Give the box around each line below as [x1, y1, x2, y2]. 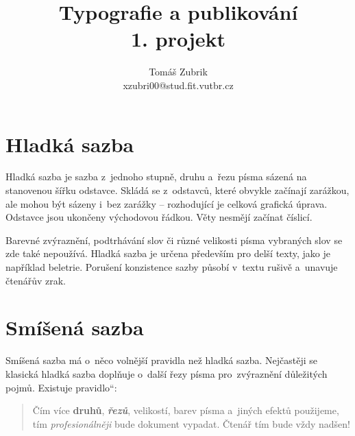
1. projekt [130, 25, 225, 53]
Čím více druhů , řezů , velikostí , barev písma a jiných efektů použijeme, [32, 403, 339, 417]
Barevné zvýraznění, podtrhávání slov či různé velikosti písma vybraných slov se [5, 232, 343, 247]
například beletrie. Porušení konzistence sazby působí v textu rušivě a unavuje [5, 260, 338, 274]
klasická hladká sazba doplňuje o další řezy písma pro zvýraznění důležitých [5, 366, 328, 380]
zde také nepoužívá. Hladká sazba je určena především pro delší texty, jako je [5, 246, 330, 261]
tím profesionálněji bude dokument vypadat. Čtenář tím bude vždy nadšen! [32, 416, 351, 431]
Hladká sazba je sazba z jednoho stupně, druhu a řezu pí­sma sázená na [5, 169, 307, 184]
